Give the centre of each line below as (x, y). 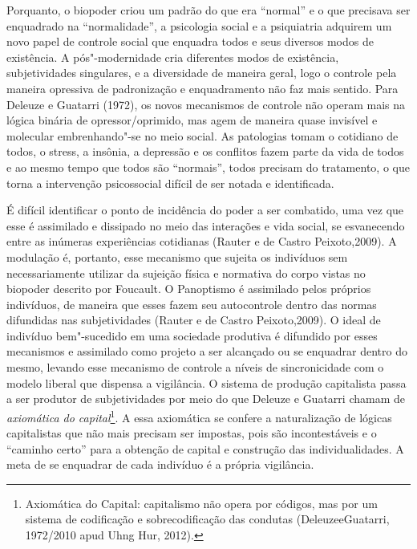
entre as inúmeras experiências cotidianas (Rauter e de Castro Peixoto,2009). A (202, 241)
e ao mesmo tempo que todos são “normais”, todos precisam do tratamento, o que (208, 167)
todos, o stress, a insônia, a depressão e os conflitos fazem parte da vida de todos (205, 151)
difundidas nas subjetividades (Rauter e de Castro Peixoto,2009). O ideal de (194, 320)
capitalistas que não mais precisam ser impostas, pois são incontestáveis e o (192, 433)
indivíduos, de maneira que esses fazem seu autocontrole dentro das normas (192, 304)
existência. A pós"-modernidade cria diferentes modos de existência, (173, 57)
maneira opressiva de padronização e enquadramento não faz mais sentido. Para (202, 88)
